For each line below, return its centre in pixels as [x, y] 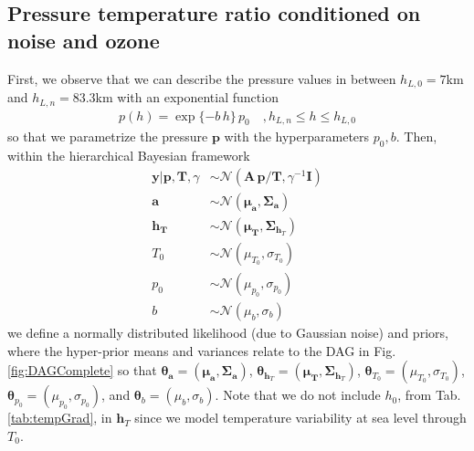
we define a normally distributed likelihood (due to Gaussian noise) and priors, [228, 332]
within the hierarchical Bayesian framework [129, 156]
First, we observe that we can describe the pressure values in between [202, 78]
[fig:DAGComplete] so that [82, 370]
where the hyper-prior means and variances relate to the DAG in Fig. [202, 350]
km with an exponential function [187, 97]
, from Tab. [429, 395]
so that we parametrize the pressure [108, 136]
